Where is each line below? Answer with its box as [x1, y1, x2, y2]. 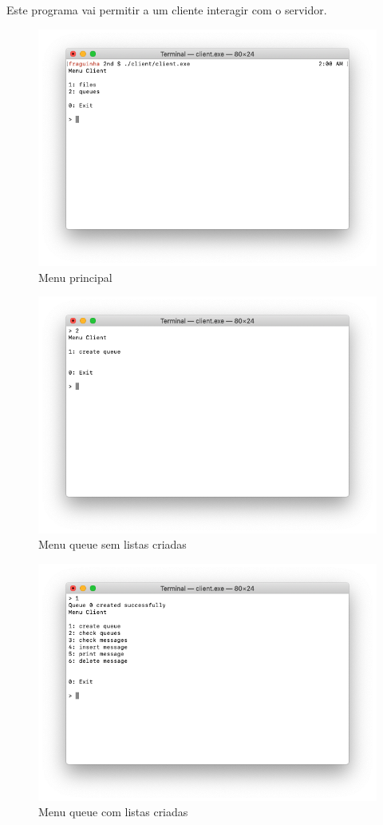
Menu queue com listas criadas [38, 803, 188, 820]
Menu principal [38, 268, 113, 285]
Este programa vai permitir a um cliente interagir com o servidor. [6, 2, 327, 18]
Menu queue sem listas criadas [38, 536, 187, 553]
